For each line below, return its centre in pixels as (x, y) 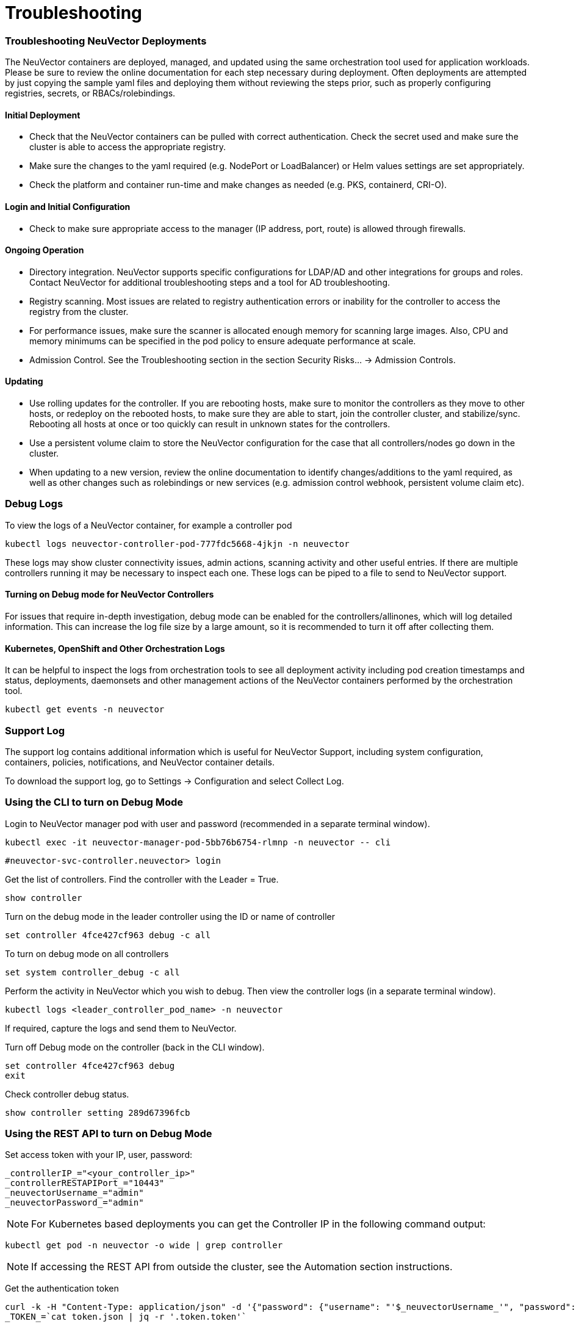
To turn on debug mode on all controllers (87, 953)
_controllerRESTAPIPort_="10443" (85, 1183)
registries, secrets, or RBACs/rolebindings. (90, 93)
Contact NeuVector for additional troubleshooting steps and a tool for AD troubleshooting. (210, 282)
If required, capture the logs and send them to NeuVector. (121, 1028)
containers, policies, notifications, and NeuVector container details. (140, 762)
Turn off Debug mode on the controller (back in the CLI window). (135, 1047)
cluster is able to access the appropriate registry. (128, 147)
